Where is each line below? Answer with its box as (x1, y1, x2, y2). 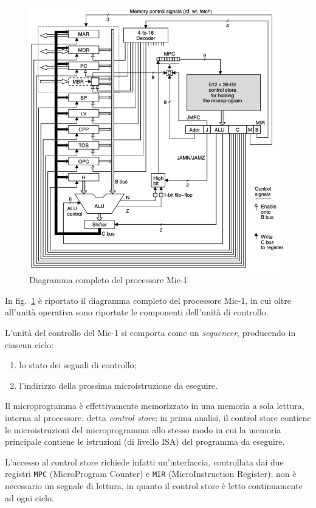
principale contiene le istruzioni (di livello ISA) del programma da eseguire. (5, 435, 285, 448)
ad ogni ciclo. (5, 491, 54, 504)
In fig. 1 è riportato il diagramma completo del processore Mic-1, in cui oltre (5, 293, 291, 306)
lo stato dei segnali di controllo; (19, 359, 137, 371)
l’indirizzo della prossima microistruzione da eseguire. (19, 379, 218, 391)
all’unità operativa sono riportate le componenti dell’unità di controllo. (5, 306, 269, 318)
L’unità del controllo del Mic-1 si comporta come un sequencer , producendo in (5, 326, 296, 338)
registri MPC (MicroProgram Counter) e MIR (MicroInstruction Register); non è (5, 467, 297, 480)
